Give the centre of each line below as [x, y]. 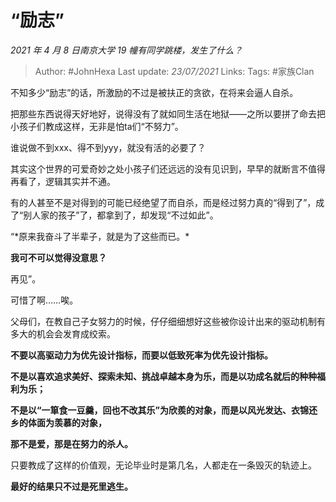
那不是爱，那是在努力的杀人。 [71, 443]
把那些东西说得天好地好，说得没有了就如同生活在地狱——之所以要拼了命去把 [168, 113]
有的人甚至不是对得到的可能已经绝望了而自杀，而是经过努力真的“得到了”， [163, 202]
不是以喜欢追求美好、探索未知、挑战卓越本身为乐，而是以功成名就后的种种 [163, 376]
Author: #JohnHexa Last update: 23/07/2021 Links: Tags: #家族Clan [174, 71]
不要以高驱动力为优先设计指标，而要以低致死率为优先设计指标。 [141, 355]
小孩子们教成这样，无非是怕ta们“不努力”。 [97, 126]
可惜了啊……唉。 [44, 300]
